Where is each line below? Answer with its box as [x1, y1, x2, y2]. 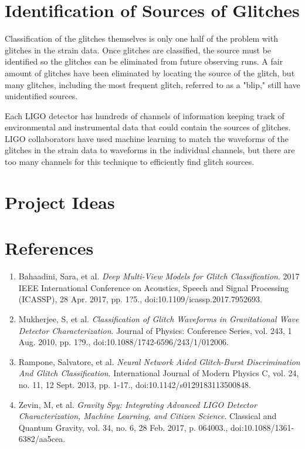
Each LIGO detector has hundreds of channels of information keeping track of [5, 109, 284, 121]
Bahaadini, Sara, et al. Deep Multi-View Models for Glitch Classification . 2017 [18, 270, 300, 282]
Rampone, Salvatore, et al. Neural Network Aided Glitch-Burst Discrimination [18, 355, 300, 367]
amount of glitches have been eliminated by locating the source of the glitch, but [5, 66, 295, 79]
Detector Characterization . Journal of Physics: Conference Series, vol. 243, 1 [18, 324, 292, 336]
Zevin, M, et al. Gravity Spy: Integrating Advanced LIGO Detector [18, 398, 257, 410]
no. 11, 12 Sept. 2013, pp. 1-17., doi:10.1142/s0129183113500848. [18, 378, 251, 390]
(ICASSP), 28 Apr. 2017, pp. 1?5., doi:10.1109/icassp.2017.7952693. [18, 293, 262, 305]
